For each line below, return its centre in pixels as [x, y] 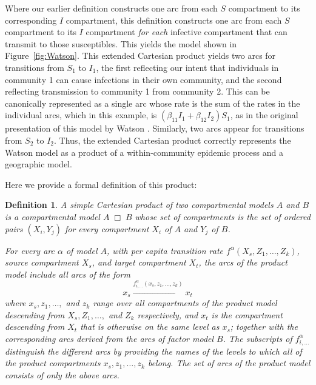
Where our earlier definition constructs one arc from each [111, 8]
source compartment [42, 262]
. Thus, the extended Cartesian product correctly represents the [173, 140]
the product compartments [53, 363]
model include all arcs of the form [68, 274]
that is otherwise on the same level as [150, 326]
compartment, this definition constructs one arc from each [174, 20]
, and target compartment [139, 262]
